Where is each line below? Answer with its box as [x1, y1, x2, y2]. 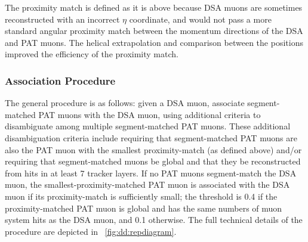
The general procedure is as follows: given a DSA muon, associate [5, 97, 245, 109]
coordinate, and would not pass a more [129, 13, 272, 25]
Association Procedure [5, 73, 116, 88]
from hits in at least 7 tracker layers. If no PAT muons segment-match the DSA [5, 166, 297, 179]
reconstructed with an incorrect [5, 13, 120, 25]
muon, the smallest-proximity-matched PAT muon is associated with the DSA [5, 178, 290, 191]
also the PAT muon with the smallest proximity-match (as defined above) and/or [5, 143, 302, 156]
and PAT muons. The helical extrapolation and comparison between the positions [5, 36, 303, 48]
